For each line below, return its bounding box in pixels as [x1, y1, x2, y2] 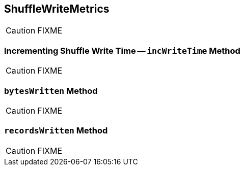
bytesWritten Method [4, 85, 98, 96]
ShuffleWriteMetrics [4, 3, 110, 15]
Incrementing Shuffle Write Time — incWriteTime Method [4, 45, 240, 56]
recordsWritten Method [4, 125, 108, 136]
